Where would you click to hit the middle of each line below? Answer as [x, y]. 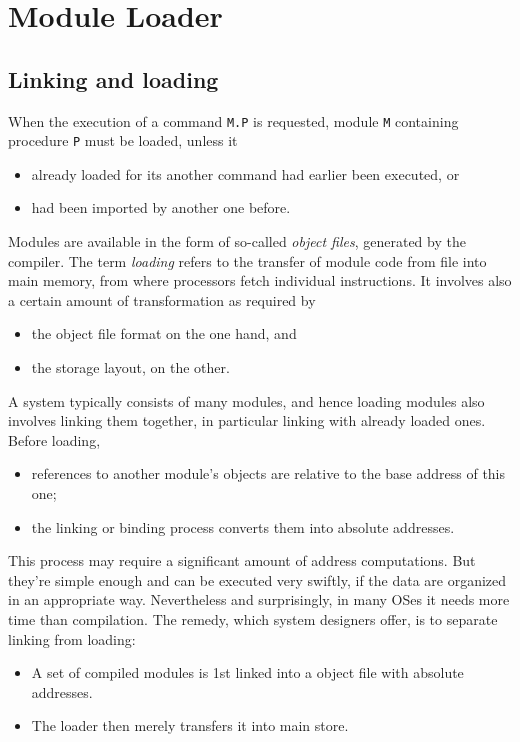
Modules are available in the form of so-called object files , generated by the [237, 241]
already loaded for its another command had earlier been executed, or [245, 173]
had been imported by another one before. [161, 207]
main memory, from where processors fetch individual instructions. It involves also [260, 280]
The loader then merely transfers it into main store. [190, 725]
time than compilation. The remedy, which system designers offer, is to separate [253, 618]
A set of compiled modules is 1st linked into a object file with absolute [247, 672]
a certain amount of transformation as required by [162, 299]
